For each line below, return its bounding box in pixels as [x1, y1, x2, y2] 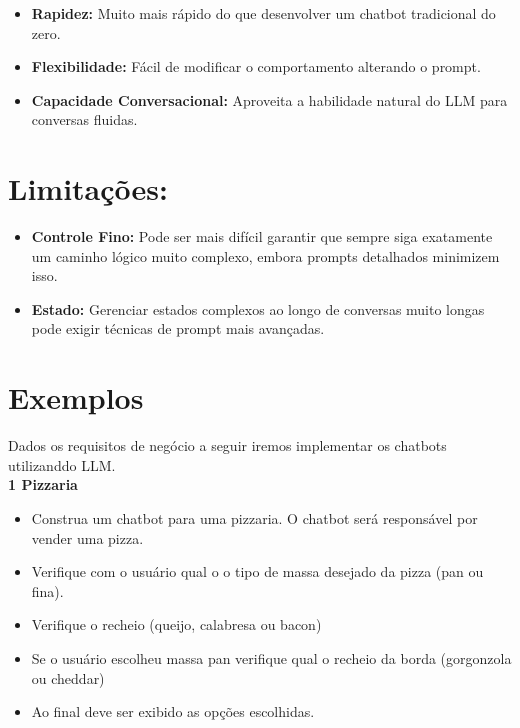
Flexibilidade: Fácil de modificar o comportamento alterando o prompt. [31, 56, 481, 77]
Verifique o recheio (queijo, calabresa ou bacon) [31, 614, 322, 635]
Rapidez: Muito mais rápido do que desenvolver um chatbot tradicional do [31, 3, 496, 23]
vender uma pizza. [31, 527, 144, 548]
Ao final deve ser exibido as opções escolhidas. [31, 701, 315, 722]
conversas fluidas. [31, 109, 138, 130]
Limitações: [8, 168, 168, 209]
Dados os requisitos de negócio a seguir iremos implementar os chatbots [8, 435, 447, 456]
